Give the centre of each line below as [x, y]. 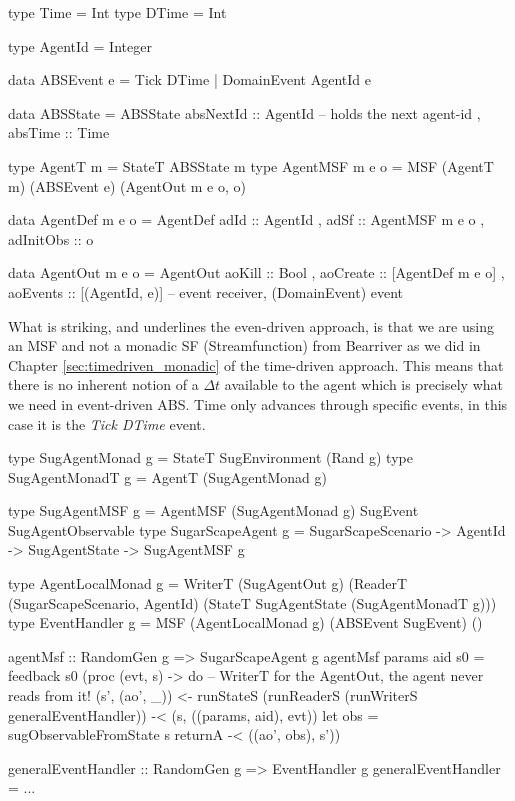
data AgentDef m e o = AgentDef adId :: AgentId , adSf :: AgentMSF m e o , [246, 219]
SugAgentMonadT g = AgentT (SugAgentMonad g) [167, 476]
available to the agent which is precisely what [364, 384]
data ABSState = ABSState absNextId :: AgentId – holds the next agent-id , [244, 112]
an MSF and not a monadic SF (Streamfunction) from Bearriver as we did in [244, 345]
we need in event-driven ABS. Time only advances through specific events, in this [258, 403]
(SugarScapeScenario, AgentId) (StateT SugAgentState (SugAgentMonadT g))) [252, 602]
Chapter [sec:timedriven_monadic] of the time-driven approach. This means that [256, 364]
